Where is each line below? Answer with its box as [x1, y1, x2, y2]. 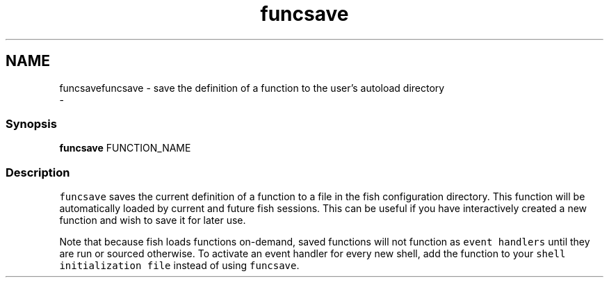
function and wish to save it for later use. [59, 214, 246, 227]
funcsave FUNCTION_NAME [59, 142, 191, 154]
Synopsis [6, 116, 57, 131]
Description [6, 165, 70, 179]
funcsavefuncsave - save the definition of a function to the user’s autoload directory [59, 81, 445, 94]
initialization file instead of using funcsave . [59, 259, 300, 272]
